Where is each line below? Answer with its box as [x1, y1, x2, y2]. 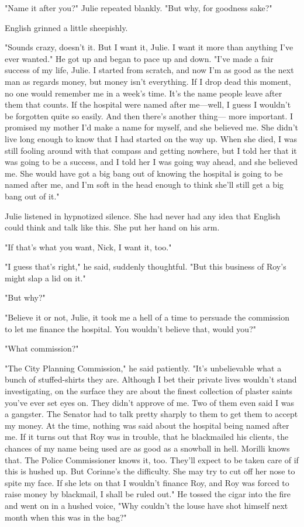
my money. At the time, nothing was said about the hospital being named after [5, 419, 289, 431]
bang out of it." [5, 190, 60, 202]
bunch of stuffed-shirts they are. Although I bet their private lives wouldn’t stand [5, 373, 297, 385]
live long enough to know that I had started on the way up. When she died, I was [5, 132, 297, 144]
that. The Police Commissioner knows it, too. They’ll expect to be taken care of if [5, 453, 299, 466]
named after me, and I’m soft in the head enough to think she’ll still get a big [5, 178, 284, 191]
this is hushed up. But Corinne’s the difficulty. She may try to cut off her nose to [5, 465, 295, 477]
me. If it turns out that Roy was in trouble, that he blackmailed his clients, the [5, 430, 289, 443]
